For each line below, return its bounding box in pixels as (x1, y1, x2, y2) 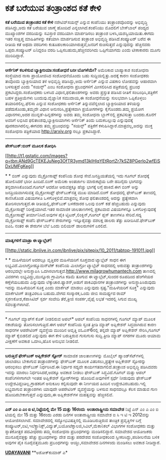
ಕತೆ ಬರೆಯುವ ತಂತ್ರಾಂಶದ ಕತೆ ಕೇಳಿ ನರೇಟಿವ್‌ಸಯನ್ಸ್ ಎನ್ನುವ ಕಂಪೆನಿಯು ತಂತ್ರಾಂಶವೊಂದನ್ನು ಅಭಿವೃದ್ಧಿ (5, 19, 148, 25)
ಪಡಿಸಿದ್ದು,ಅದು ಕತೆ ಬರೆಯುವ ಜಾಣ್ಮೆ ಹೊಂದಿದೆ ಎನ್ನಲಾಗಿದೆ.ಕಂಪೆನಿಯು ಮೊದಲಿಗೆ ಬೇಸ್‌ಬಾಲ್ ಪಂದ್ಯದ (5, 25, 149, 31)
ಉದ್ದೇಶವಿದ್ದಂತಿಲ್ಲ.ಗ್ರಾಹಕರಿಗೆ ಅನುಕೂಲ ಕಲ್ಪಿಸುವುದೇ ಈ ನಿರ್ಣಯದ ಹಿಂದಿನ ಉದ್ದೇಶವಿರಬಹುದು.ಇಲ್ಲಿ (5, 380, 147, 386)
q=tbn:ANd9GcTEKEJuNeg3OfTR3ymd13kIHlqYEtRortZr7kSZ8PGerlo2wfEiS (5, 158, 161, 164)
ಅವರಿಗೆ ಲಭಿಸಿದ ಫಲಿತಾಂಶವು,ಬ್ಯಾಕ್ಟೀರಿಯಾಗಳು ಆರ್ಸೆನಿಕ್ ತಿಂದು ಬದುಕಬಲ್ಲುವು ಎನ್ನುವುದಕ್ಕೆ (5, 117, 133, 123)
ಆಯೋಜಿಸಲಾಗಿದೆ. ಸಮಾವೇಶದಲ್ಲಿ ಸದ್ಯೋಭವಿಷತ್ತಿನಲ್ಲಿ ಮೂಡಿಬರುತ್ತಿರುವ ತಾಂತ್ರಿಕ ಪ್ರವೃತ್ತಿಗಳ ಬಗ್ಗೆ (5, 417, 142, 423)
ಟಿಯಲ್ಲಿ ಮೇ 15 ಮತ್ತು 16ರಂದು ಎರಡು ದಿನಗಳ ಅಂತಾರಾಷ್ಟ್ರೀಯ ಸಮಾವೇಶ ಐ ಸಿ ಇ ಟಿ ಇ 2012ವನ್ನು (5, 412, 150, 417)
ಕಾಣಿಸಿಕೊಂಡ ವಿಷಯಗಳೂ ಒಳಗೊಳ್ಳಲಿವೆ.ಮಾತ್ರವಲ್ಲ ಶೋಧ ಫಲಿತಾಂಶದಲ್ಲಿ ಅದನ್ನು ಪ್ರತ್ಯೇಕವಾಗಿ (5, 195, 138, 201)
